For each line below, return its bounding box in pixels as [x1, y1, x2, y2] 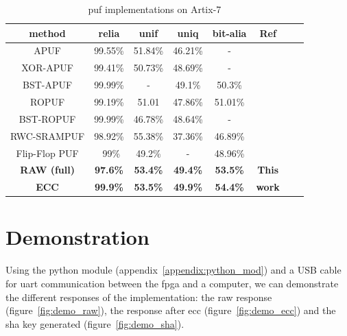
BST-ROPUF [19, 111, 76, 125]
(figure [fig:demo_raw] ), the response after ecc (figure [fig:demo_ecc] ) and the [5, 303, 336, 317]
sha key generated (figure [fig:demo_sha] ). [5, 316, 184, 331]
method [29, 25, 66, 40]
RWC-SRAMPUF [10, 128, 85, 143]
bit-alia [212, 25, 247, 40]
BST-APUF [22, 77, 73, 92]
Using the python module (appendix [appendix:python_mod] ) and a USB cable [5, 263, 342, 277]
